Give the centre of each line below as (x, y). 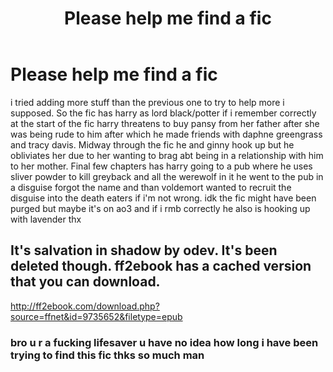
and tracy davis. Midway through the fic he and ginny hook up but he (152, 144)
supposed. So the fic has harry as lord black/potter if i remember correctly (163, 113)
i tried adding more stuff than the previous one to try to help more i (147, 102)
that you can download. (85, 282)
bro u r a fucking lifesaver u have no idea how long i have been (164, 342)
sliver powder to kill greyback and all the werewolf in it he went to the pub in (167, 176)
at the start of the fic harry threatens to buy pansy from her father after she (165, 123)
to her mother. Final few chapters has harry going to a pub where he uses (161, 166)
